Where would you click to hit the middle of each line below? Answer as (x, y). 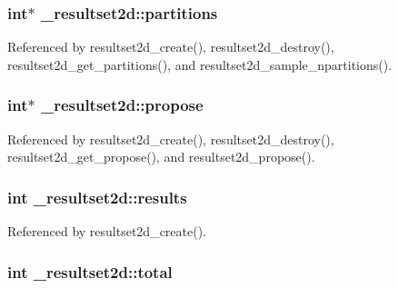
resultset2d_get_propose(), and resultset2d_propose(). (161, 157)
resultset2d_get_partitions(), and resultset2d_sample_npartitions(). (200, 64)
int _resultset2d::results (97, 197)
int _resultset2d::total (90, 271)
